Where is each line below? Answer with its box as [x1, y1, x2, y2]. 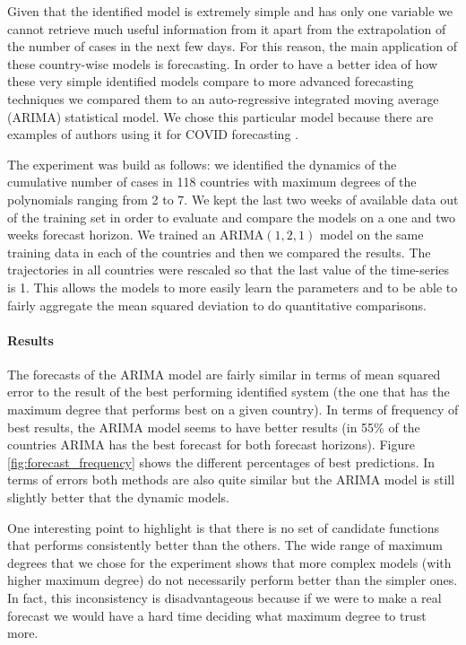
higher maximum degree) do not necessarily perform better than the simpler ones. [7, 571, 458, 589]
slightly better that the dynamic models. [7, 488, 229, 507]
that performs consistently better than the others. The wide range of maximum [7, 536, 443, 554]
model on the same [319, 225, 424, 244]
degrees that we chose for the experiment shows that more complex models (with [7, 553, 452, 571]
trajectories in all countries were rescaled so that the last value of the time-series [7, 260, 450, 279]
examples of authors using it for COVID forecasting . [7, 125, 298, 144]
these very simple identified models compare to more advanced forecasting [7, 72, 414, 91]
